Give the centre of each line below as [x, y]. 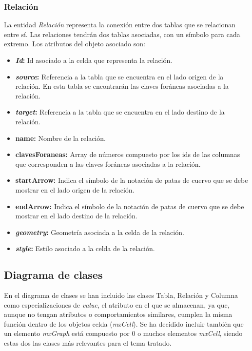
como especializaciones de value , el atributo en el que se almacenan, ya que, [117, 304]
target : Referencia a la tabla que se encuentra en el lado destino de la [120, 112]
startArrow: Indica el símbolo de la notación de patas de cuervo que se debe [132, 180]
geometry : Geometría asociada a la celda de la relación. [100, 232]
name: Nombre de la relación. [61, 138]
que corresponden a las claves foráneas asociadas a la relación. [108, 164]
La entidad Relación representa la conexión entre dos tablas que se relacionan [120, 25]
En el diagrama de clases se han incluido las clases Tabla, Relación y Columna [121, 295]
